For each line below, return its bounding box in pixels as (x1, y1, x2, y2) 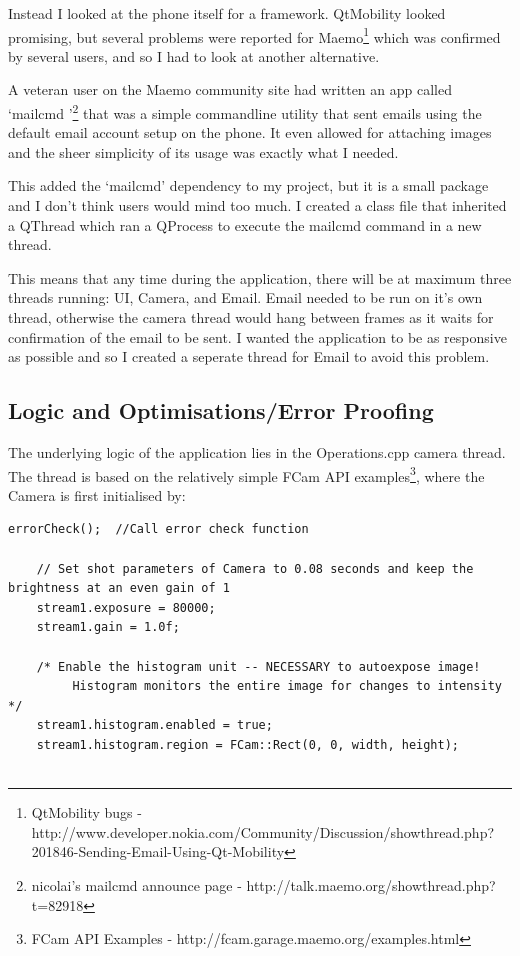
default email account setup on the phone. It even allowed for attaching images (8, 122, 492, 143)
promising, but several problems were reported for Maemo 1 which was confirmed (8, 23, 501, 47)
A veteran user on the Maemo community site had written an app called (8, 79, 452, 100)
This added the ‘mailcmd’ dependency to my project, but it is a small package (8, 175, 489, 196)
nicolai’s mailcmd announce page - (31, 874, 242, 895)
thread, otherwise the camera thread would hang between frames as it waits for (8, 307, 494, 328)
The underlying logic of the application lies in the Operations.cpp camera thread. (8, 442, 506, 463)
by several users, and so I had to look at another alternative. (8, 45, 380, 66)
